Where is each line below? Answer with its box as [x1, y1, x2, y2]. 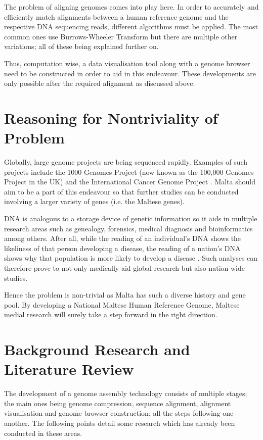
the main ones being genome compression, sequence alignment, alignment [4, 398, 231, 408]
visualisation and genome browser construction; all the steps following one [4, 408, 234, 418]
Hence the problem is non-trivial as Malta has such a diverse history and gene [4, 289, 246, 300]
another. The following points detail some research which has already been [4, 418, 235, 428]
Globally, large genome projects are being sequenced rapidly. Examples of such [4, 157, 248, 167]
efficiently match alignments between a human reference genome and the [4, 11, 229, 22]
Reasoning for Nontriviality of [4, 107, 218, 128]
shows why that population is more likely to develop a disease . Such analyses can [4, 253, 258, 263]
